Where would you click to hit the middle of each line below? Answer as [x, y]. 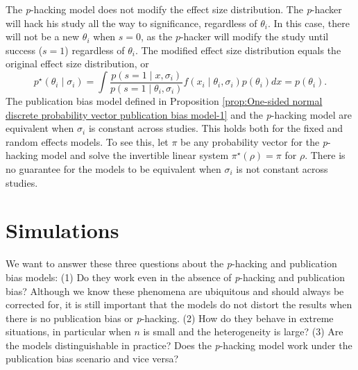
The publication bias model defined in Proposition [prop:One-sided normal [164, 101]
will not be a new [43, 36]
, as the [157, 36]
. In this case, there [308, 23]
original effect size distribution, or [77, 64]
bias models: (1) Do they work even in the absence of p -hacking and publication [176, 277]
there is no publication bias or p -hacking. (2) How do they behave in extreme [170, 318]
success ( [24, 50]
